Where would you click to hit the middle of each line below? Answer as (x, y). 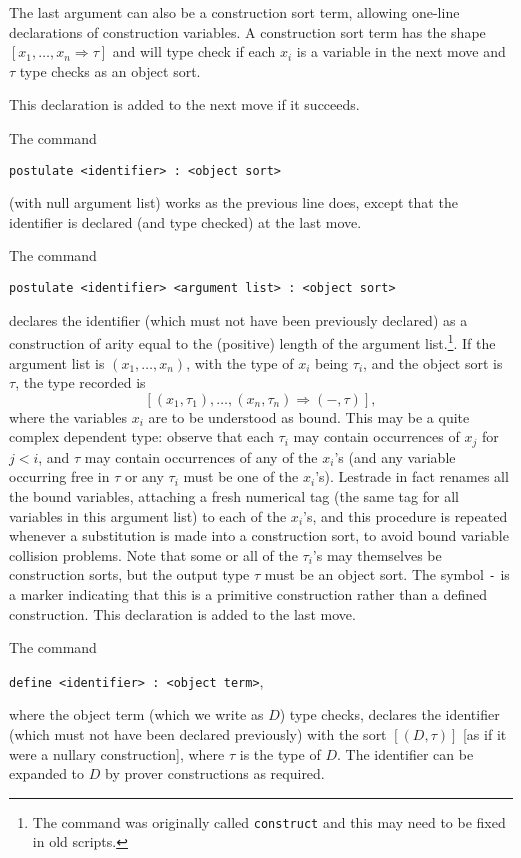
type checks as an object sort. (110, 70)
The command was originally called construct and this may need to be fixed (269, 821)
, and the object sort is (433, 362)
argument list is (57, 362)
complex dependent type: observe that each (141, 436)
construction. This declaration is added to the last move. (182, 613)
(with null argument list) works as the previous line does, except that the (233, 202)
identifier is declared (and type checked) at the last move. (185, 221)
